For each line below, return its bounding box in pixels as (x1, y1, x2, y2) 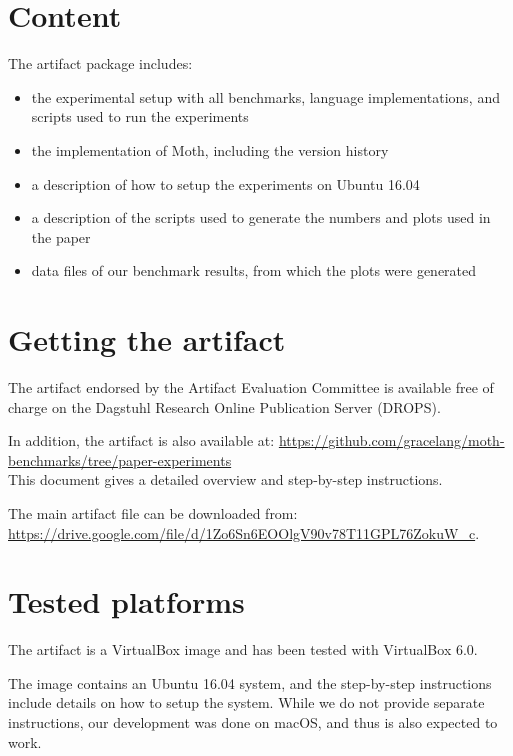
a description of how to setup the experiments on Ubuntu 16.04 (31, 173, 420, 194)
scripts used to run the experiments (31, 106, 249, 127)
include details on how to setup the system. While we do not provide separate (8, 692, 485, 713)
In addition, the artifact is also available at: (8, 430, 275, 451)
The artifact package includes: (8, 53, 193, 74)
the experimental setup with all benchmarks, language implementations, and (31, 86, 500, 107)
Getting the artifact (8, 319, 286, 360)
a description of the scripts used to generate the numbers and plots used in (31, 207, 491, 228)
